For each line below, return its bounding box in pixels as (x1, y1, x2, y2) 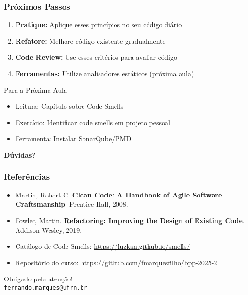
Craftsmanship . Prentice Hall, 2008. (15, 199, 128, 209)
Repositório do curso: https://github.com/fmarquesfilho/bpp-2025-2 (15, 257, 217, 267)
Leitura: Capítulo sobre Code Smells (15, 101, 124, 111)
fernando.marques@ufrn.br (4, 284, 87, 291)
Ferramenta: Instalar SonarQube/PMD (15, 133, 132, 144)
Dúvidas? (4, 149, 35, 160)
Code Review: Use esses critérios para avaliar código (15, 52, 177, 62)
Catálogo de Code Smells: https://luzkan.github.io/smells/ (15, 241, 190, 251)
